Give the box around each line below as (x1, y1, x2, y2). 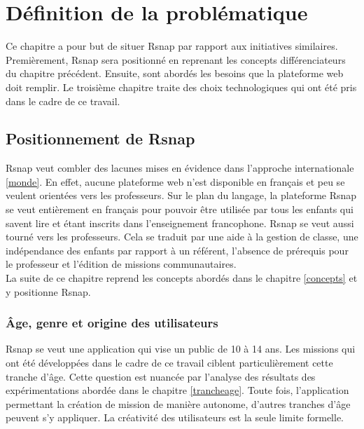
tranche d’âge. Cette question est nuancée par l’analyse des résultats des (6, 369, 316, 383)
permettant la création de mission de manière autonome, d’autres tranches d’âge (6, 396, 351, 411)
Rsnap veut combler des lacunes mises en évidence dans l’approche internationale (6, 161, 354, 175)
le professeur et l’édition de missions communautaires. (6, 257, 237, 271)
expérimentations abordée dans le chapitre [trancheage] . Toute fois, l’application (6, 383, 349, 397)
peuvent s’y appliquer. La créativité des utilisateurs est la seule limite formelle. (6, 410, 344, 425)
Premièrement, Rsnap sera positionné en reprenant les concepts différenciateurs (6, 52, 346, 67)
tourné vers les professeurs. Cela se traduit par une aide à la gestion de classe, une (6, 229, 358, 244)
